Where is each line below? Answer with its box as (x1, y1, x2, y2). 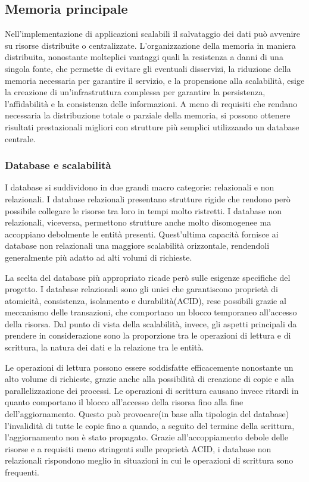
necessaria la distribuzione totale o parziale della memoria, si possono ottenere (5, 109, 291, 121)
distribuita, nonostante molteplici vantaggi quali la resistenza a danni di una (5, 51, 283, 63)
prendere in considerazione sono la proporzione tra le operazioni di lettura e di (5, 329, 291, 342)
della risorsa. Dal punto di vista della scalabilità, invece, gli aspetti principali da (5, 317, 297, 330)
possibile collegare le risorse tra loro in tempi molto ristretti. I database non (5, 204, 282, 217)
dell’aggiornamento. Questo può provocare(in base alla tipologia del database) (5, 408, 289, 420)
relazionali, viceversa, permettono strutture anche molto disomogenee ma (5, 216, 271, 229)
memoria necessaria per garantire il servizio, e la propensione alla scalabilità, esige (5, 74, 305, 86)
